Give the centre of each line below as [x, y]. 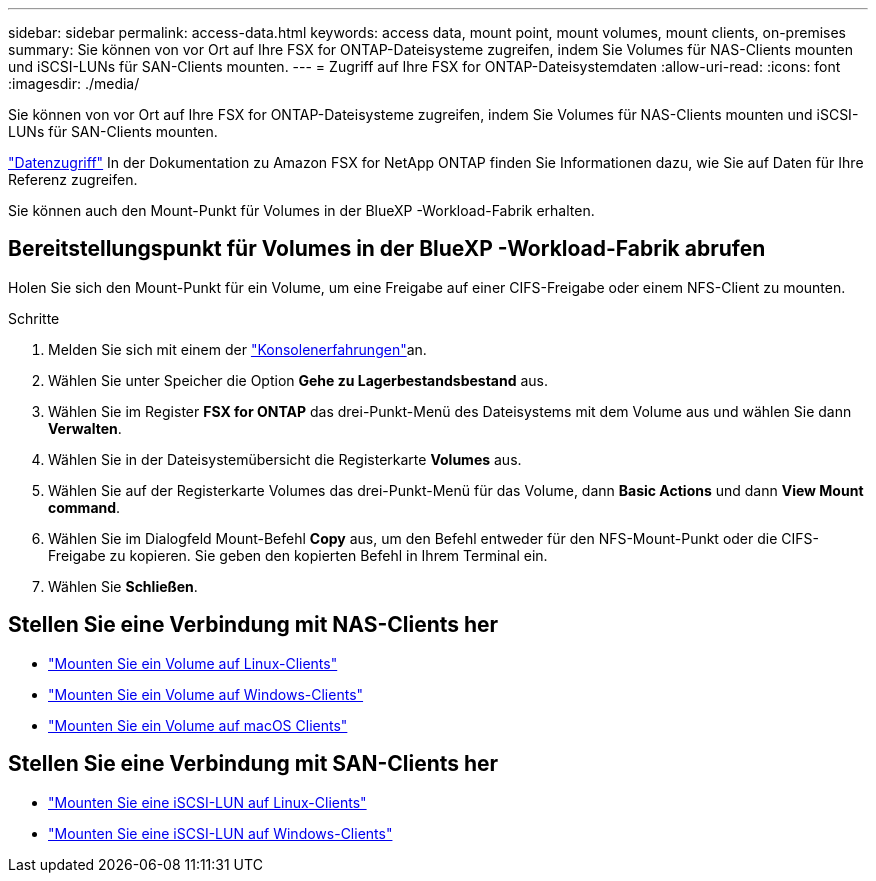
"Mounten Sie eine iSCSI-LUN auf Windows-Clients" [220, 833]
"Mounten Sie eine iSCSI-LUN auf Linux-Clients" [207, 802]
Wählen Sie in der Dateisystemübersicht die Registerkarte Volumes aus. [285, 459]
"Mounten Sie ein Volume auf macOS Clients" [198, 725]
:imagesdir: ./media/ [74, 83]
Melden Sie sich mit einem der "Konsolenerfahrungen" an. [237, 349]
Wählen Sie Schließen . [123, 586]
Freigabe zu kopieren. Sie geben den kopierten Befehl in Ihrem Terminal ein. [298, 555]
